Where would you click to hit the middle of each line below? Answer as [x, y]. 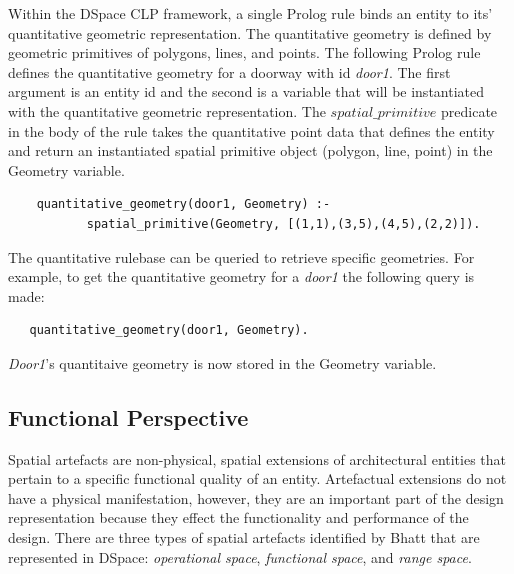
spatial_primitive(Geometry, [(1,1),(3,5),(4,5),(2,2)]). [283, 223]
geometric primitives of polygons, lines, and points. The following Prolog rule [244, 52]
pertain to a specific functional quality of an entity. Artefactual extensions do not [257, 478]
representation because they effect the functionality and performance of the [238, 517]
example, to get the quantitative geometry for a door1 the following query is [241, 276]
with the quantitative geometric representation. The [167, 110]
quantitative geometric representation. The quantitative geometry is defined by [250, 32]
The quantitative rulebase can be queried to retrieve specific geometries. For [241, 256]
